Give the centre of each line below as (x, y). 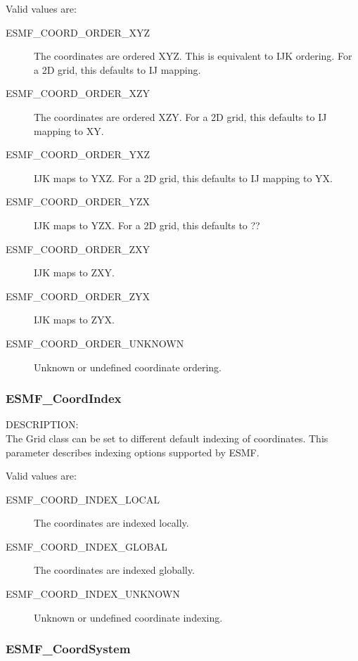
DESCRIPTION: (42, 424)
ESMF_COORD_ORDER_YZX (78, 201)
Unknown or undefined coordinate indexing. (128, 617)
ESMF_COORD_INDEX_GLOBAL (87, 546)
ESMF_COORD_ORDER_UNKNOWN (95, 343)
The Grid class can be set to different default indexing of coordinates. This (167, 438)
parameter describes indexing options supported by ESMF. (133, 452)
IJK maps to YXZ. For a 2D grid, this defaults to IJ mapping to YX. (183, 178)
